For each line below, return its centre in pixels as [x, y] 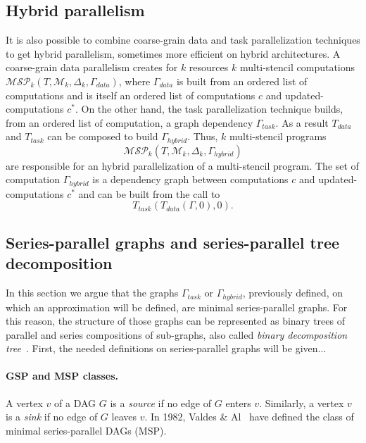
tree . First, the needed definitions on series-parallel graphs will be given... [166, 348]
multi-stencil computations [297, 67]
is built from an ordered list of [242, 81]
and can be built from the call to [149, 193]
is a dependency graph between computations [190, 179]
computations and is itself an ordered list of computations [131, 95]
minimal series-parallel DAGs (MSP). [86, 430]
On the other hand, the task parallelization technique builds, [212, 109]
